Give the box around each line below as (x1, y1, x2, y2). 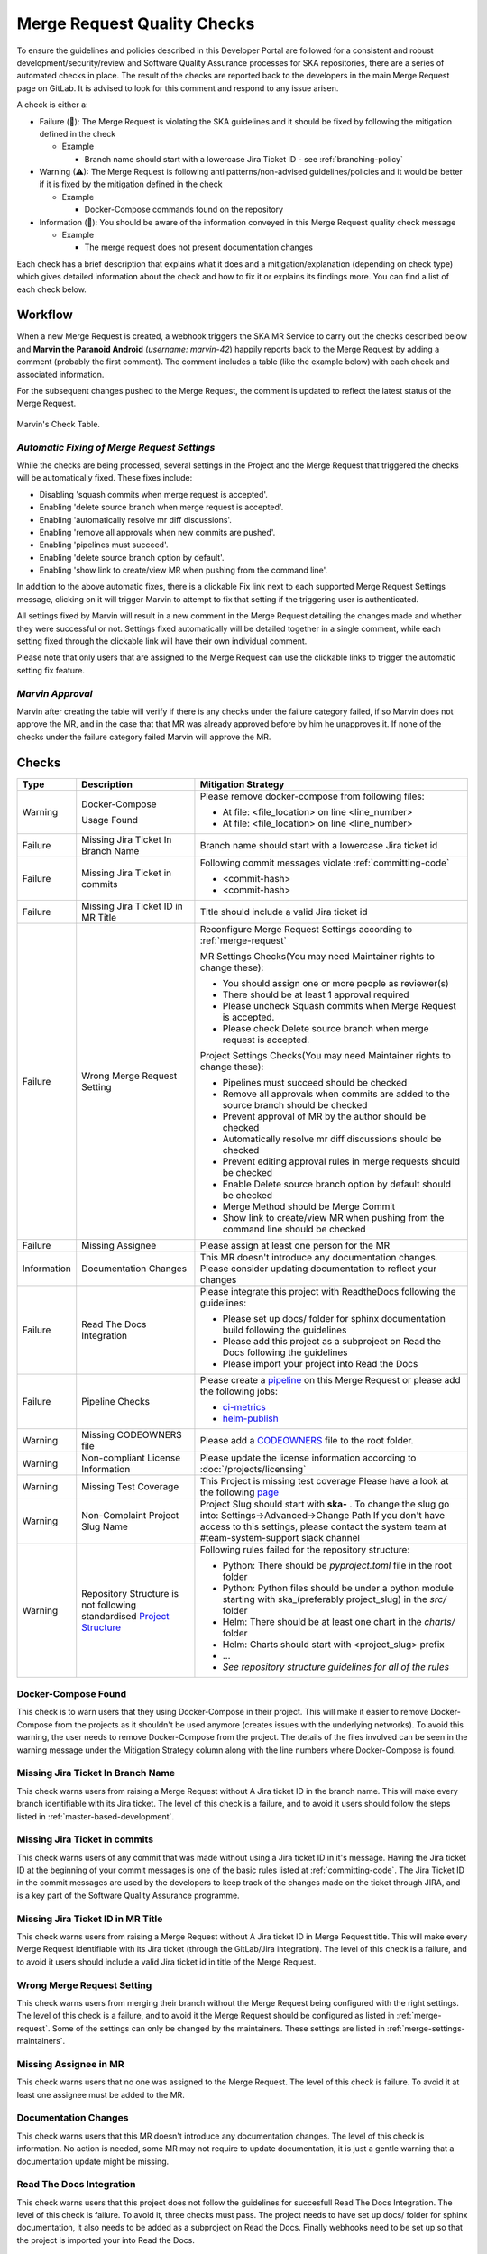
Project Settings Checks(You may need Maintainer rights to (199, 1049, 451, 1061)
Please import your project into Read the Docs (222, 1357, 418, 1370)
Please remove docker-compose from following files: (199, 790, 425, 802)
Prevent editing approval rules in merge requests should (222, 1155, 460, 1168)
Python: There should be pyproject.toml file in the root (222, 1559, 453, 1571)
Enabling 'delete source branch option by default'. (39, 552, 225, 563)
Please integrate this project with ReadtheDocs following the (199, 1285, 456, 1297)
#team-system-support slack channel (199, 1531, 361, 1544)
